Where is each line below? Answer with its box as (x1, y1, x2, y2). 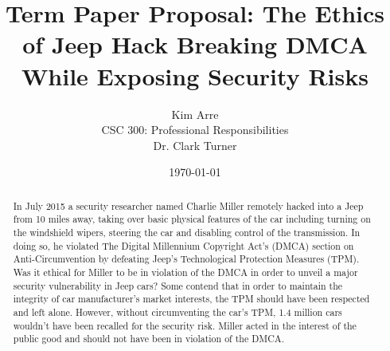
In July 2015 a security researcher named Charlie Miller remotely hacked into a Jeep (13, 199, 364, 212)
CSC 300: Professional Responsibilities (101, 121, 289, 138)
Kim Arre (171, 105, 219, 122)
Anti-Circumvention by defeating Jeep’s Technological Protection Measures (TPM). (13, 252, 360, 266)
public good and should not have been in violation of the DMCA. (13, 332, 284, 345)
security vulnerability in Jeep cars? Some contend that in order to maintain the (13, 278, 343, 292)
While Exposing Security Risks (21, 59, 369, 92)
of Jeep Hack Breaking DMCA (22, 28, 368, 61)
